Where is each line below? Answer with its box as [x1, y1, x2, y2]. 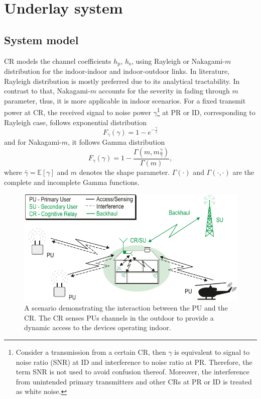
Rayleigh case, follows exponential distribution [4, 117, 147, 127]
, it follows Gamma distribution [68, 137, 165, 147]
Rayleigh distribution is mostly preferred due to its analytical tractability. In [4, 75, 240, 86]
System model [4, 32, 79, 47]
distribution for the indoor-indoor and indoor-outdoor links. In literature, [4, 66, 229, 76]
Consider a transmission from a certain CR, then [16, 346, 166, 357]
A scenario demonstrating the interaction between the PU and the [24, 303, 228, 313]
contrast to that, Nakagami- [4, 85, 90, 96]
